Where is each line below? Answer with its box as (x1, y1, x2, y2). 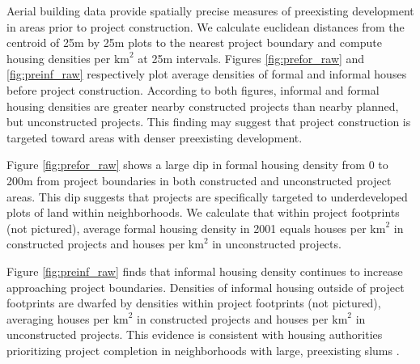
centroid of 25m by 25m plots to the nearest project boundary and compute (6, 34, 382, 51)
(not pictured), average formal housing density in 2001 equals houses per (6, 219, 367, 236)
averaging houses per (6, 310, 110, 327)
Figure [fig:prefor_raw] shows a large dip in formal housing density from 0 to (6, 156, 388, 173)
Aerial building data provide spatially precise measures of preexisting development (6, 2, 414, 19)
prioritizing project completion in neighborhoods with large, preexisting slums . (6, 341, 400, 358)
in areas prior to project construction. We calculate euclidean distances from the (6, 18, 405, 35)
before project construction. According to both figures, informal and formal (6, 81, 380, 98)
